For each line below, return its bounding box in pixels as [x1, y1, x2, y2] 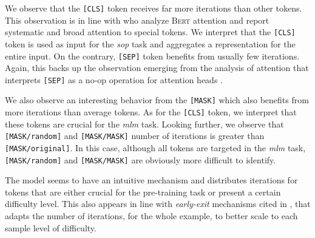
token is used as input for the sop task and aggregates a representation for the [5, 37, 296, 50]
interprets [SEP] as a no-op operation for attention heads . [5, 73, 223, 86]
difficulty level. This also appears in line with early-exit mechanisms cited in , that [5, 197, 311, 210]
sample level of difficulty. [5, 221, 97, 234]
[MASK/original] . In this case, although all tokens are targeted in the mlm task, [5, 141, 306, 154]
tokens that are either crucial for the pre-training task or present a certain [5, 185, 281, 198]
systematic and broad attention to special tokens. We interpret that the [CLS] [5, 25, 296, 38]
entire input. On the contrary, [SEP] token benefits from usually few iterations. [5, 49, 300, 62]
